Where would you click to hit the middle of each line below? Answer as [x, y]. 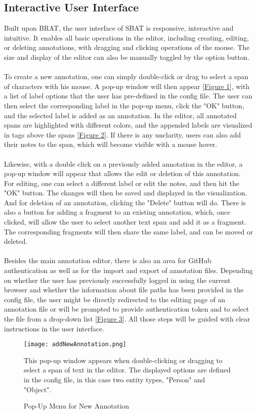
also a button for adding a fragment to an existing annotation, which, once [117, 212]
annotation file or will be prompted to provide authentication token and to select [127, 309]
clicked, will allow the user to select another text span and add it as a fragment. [125, 222]
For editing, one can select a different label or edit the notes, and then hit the [122, 183]
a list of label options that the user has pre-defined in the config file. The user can [128, 96]
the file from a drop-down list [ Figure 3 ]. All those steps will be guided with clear [127, 319]
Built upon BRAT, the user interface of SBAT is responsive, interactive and [119, 28]
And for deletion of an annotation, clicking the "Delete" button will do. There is [125, 202]
